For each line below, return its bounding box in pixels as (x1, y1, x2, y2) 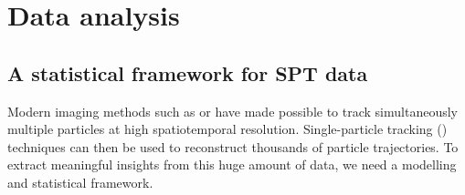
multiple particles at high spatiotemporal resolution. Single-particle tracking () (7, 119, 448, 139)
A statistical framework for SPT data (7, 58, 368, 87)
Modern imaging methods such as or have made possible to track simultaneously (7, 101, 458, 120)
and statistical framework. (7, 172, 153, 191)
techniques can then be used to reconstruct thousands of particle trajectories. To (7, 137, 459, 156)
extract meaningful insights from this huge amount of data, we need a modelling (7, 155, 457, 174)
